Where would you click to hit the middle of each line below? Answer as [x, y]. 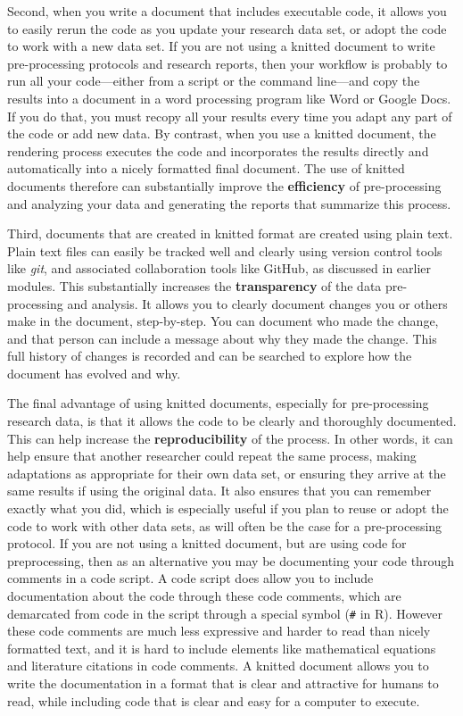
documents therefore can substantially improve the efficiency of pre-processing [224, 185]
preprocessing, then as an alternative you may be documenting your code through [231, 560]
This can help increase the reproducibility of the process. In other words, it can [230, 438]
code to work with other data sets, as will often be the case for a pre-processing [225, 525]
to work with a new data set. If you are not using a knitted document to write [221, 46]
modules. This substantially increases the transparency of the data [194, 285]
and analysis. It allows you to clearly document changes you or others [257, 303]
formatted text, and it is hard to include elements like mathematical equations [222, 648]
